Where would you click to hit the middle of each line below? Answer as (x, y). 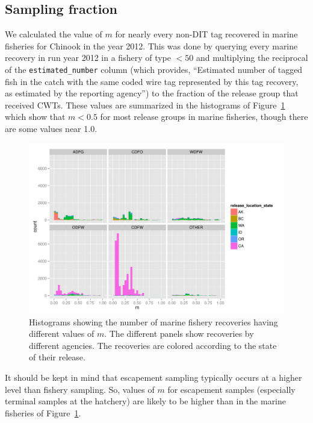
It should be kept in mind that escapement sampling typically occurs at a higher (153, 377)
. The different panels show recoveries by (179, 334)
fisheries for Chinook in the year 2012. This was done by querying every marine (151, 45)
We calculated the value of (54, 34)
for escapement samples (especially (231, 389)
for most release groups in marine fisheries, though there (204, 117)
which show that (35, 117)
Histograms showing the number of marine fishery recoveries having (153, 321)
